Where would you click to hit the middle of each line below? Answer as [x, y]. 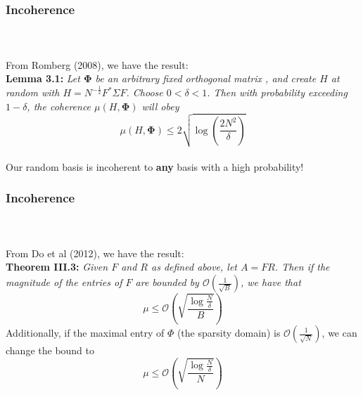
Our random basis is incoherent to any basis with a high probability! [155, 166]
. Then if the [302, 267]
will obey [160, 106]
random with [33, 92]
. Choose [145, 92]
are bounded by [167, 282]
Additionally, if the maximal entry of [85, 332]
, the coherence [59, 106]
